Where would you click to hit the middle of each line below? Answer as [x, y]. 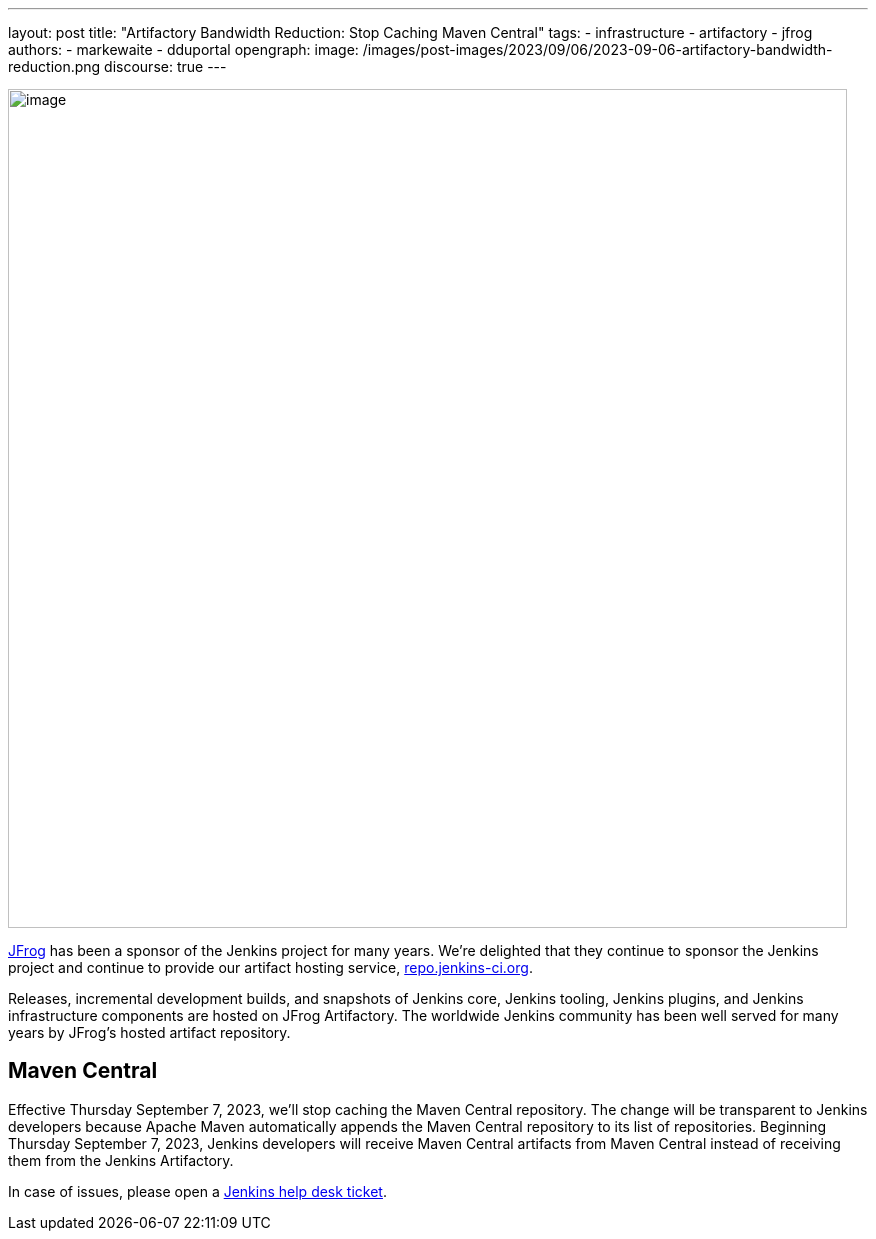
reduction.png [54, 66]
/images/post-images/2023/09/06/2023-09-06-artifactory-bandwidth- [597, 49]
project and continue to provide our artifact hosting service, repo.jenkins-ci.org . [270, 967]
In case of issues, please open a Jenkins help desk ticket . [197, 1191]
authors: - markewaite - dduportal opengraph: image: [183, 49]
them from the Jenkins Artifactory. [121, 1160]
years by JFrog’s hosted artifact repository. [149, 1032]
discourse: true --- [165, 66]
